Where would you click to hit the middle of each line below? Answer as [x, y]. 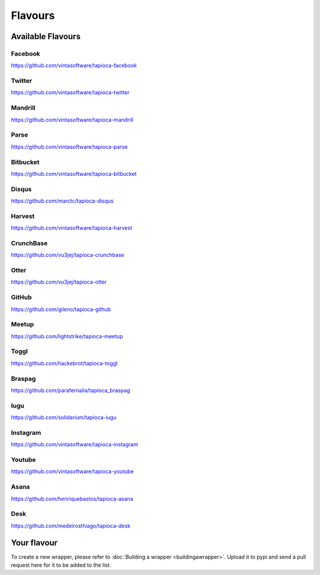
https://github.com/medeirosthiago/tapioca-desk [71, 526]
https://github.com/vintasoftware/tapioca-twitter [70, 92]
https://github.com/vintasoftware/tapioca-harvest [72, 228]
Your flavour [34, 543]
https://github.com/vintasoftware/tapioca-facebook [74, 66]
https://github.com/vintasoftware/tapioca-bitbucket [74, 174]
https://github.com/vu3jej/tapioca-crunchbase [68, 255]
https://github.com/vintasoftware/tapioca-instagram [75, 445]
